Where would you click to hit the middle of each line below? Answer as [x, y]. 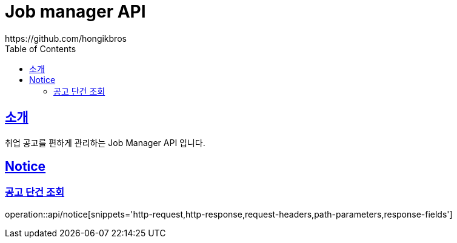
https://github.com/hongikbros [66, 38]
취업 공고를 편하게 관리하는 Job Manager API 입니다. [105, 142]
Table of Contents [41, 48]
